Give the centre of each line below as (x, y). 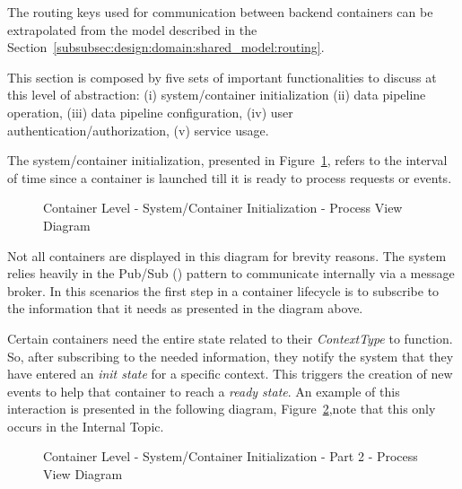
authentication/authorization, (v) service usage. (138, 130)
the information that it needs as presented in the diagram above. (185, 308)
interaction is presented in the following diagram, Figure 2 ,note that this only (222, 409)
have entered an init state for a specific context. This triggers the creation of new (230, 374)
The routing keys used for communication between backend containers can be (220, 12)
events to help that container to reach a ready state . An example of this (204, 391)
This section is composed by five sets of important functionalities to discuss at (222, 77)
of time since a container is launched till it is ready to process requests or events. (230, 177)
